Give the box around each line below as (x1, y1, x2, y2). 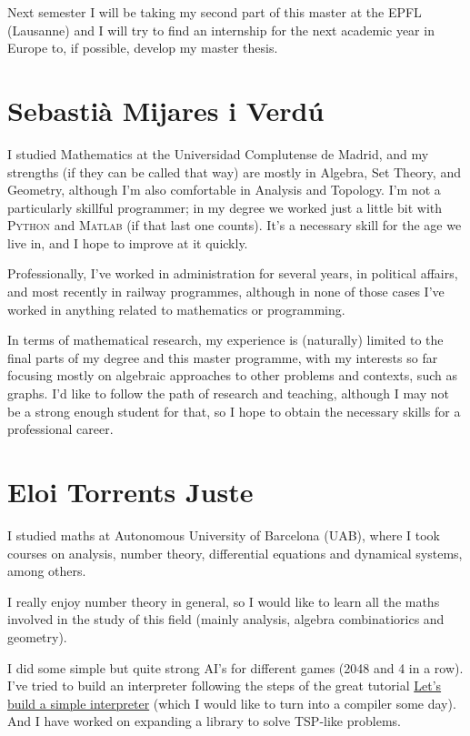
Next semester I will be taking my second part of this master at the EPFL (7, 3, 422, 21)
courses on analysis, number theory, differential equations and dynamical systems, (7, 543, 463, 562)
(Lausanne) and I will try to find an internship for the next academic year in (7, 20, 435, 39)
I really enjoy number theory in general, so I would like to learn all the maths (7, 591, 440, 610)
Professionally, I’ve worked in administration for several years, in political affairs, (7, 264, 458, 283)
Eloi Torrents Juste (7, 473, 254, 509)
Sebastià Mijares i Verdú (7, 91, 325, 128)
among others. (7, 561, 86, 580)
